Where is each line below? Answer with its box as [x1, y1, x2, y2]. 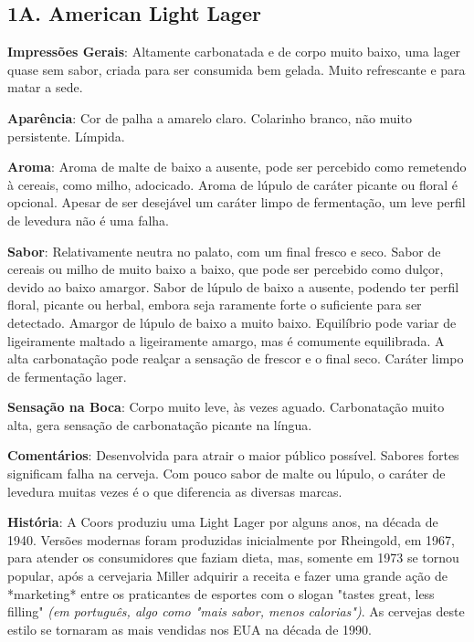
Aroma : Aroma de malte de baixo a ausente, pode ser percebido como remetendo [7, 157, 467, 176]
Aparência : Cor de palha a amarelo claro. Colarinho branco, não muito [7, 108, 412, 127]
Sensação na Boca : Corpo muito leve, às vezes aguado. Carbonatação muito [7, 397, 445, 416]
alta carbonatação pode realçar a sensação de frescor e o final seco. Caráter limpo [7, 349, 464, 368]
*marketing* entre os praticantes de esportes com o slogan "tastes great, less [7, 584, 435, 603]
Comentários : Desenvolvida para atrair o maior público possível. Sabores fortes [7, 446, 459, 465]
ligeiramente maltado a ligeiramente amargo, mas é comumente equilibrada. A [7, 331, 445, 350]
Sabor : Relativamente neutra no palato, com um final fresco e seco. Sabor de [7, 241, 441, 260]
